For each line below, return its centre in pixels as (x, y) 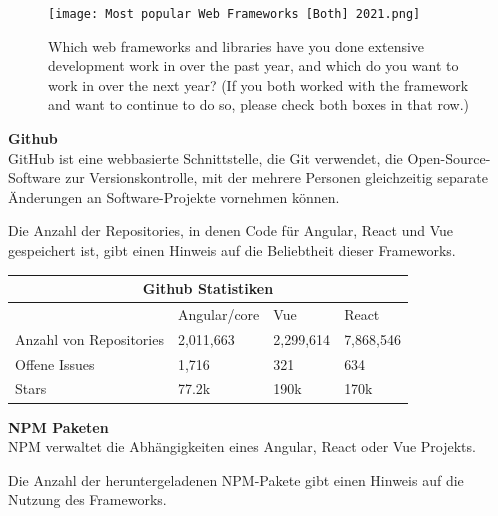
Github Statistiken (208, 288)
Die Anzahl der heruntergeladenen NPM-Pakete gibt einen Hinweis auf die (236, 479)
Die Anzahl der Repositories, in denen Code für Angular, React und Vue (231, 230)
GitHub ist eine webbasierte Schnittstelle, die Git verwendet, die (205, 157)
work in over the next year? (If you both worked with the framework (258, 84)
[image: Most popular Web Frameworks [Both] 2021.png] (234, 14)
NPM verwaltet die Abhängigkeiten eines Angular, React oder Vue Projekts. (242, 446)
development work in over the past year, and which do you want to (253, 65)
